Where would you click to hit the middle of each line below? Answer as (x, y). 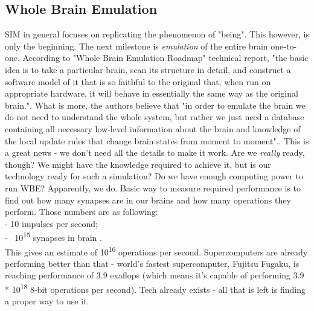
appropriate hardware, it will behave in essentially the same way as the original (152, 93)
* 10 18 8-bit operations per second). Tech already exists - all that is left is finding (155, 288)
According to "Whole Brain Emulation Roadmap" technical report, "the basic (165, 58)
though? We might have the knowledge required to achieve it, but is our (138, 164)
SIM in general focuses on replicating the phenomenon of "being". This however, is (157, 34)
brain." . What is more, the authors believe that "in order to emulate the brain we (155, 105)
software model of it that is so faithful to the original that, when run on (138, 81)
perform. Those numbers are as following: (82, 212)
